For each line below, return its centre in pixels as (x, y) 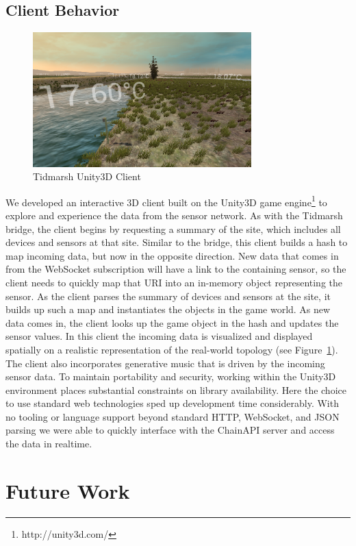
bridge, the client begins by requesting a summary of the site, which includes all (173, 228)
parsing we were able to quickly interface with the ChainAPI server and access (170, 430)
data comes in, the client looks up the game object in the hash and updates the (172, 322)
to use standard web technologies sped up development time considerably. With (172, 403)
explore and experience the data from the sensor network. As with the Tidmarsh (174, 215)
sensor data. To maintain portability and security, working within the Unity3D (171, 376)
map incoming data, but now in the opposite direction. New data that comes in (172, 255)
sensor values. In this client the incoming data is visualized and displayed (159, 336)
